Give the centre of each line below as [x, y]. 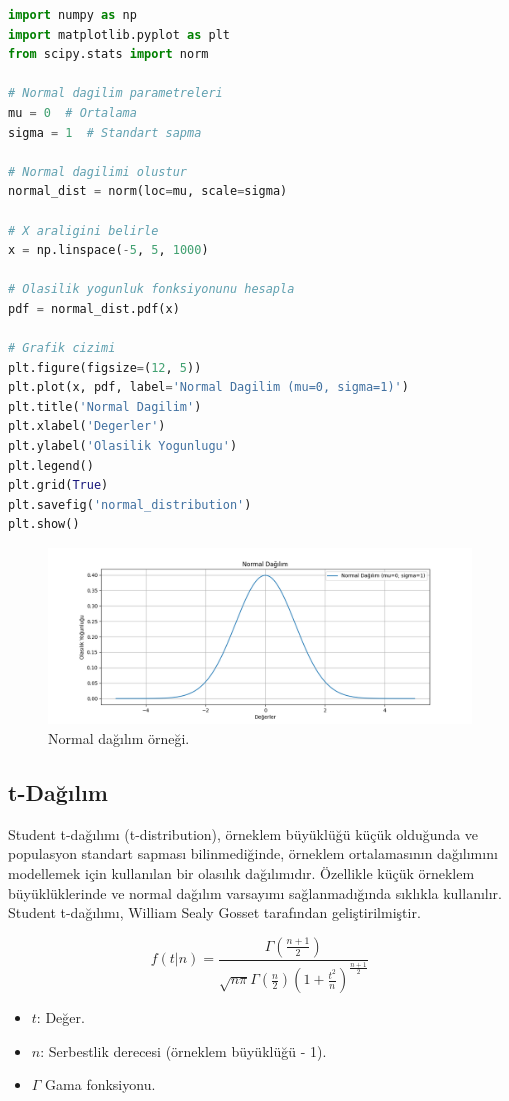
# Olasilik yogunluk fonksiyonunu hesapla [151, 289]
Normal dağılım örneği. [119, 738]
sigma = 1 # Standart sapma [105, 132]
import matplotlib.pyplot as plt [119, 34]
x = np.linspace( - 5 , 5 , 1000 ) [108, 250]
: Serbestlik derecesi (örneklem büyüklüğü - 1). [183, 1050]
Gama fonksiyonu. [100, 1084]
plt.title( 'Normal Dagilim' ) [105, 406]
